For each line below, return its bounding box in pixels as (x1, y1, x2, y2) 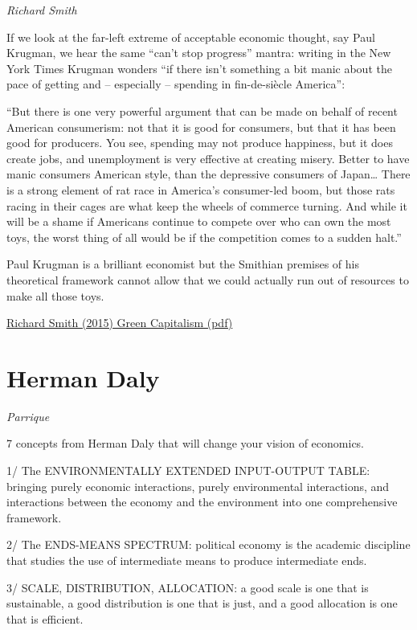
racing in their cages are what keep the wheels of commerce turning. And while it (6, 197, 407, 214)
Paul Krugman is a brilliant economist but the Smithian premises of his (6, 256, 359, 272)
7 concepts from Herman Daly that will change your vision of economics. (6, 435, 365, 452)
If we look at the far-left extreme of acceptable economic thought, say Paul (6, 28, 375, 45)
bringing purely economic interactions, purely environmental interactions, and (6, 477, 390, 494)
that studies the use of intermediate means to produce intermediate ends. (6, 551, 367, 568)
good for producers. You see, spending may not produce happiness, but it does (6, 134, 393, 151)
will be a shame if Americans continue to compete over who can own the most (6, 213, 391, 230)
